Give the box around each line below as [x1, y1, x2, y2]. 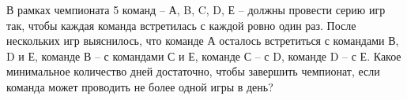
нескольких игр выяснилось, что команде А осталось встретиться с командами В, [6, 32, 399, 49]
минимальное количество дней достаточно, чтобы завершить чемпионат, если [6, 63, 380, 80]
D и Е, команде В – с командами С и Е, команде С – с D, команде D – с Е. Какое [6, 47, 401, 64]
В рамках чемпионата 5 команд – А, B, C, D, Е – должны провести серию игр [6, 2, 386, 17]
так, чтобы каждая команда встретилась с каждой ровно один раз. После [6, 17, 356, 33]
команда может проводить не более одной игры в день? [6, 78, 273, 94]
